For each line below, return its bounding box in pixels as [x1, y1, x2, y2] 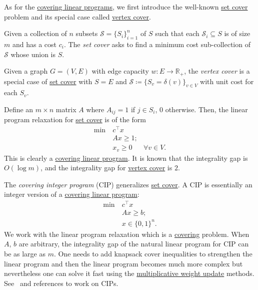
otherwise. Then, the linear [165, 104, 248, 115]
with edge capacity [91, 66, 149, 76]
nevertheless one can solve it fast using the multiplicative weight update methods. [4, 268, 254, 278]
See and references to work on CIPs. [4, 277, 118, 288]
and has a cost [12, 39, 56, 49]
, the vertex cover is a [184, 66, 250, 76]
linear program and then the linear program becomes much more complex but [4, 258, 243, 268]
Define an [4, 104, 33, 115]
